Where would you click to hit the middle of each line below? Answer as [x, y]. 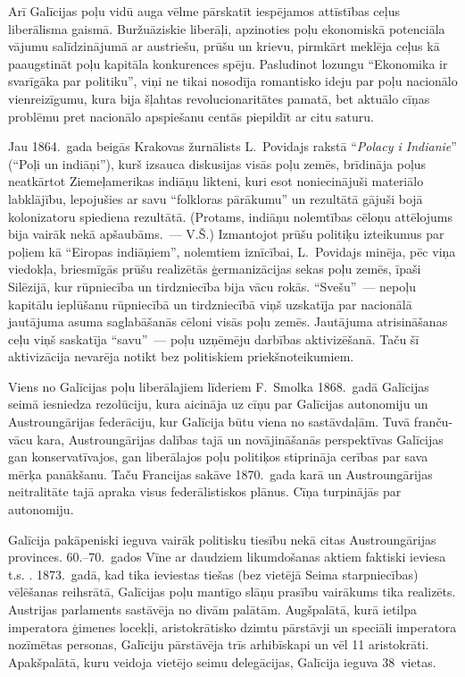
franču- [433, 422]
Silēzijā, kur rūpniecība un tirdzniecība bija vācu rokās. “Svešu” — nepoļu [212, 286]
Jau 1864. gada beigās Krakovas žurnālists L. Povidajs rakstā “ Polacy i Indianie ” [232, 146]
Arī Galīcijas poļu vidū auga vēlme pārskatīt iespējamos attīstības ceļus [204, 11]
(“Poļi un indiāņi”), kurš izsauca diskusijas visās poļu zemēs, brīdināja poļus [217, 163]
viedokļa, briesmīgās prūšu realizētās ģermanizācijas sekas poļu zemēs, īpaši [215, 269]
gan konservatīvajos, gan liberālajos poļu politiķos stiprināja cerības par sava [218, 457]
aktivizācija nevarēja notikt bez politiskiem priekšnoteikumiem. [181, 356]
